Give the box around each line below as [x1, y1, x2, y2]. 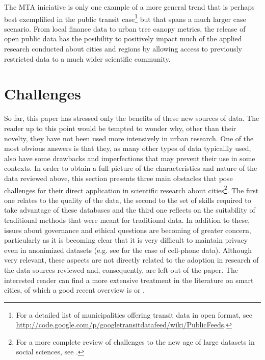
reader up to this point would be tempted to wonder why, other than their [4, 122, 236, 133]
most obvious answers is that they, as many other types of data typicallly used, [4, 143, 251, 153]
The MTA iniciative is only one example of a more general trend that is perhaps [4, 2, 255, 12]
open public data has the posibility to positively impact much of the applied [4, 33, 242, 44]
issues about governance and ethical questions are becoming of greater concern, [4, 224, 251, 235]
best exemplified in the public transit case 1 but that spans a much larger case [4, 12, 246, 24]
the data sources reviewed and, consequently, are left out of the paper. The [4, 264, 238, 275]
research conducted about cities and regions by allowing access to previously [4, 43, 242, 54]
